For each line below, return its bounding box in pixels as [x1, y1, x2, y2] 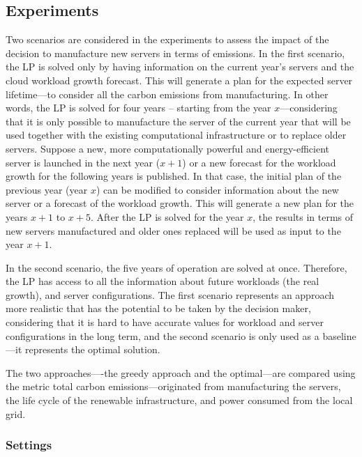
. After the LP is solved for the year [90, 209, 244, 224]
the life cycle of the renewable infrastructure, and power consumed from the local [6, 393, 353, 408]
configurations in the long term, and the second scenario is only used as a [6, 328, 319, 343]
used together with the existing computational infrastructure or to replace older [6, 127, 347, 142]
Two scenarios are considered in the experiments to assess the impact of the [6, 32, 329, 47]
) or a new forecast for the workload [182, 155, 336, 169]
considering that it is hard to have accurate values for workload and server [6, 315, 324, 330]
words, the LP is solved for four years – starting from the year [6, 100, 271, 115]
